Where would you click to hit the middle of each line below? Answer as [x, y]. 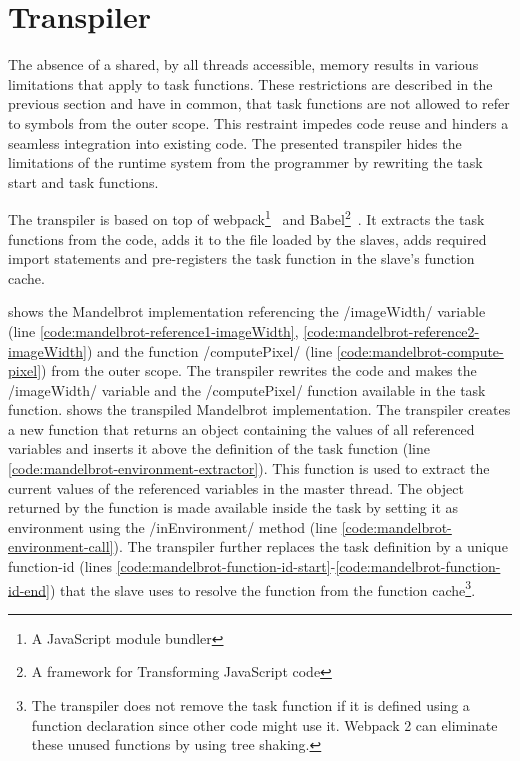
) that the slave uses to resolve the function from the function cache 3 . [263, 588]
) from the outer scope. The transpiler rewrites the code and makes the [259, 370]
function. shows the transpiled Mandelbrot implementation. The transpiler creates [259, 409]
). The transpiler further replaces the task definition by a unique [310, 546]
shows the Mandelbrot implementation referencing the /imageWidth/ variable [247, 311]
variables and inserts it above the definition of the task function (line [219, 448]
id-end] [29, 589]
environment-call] [61, 546]
